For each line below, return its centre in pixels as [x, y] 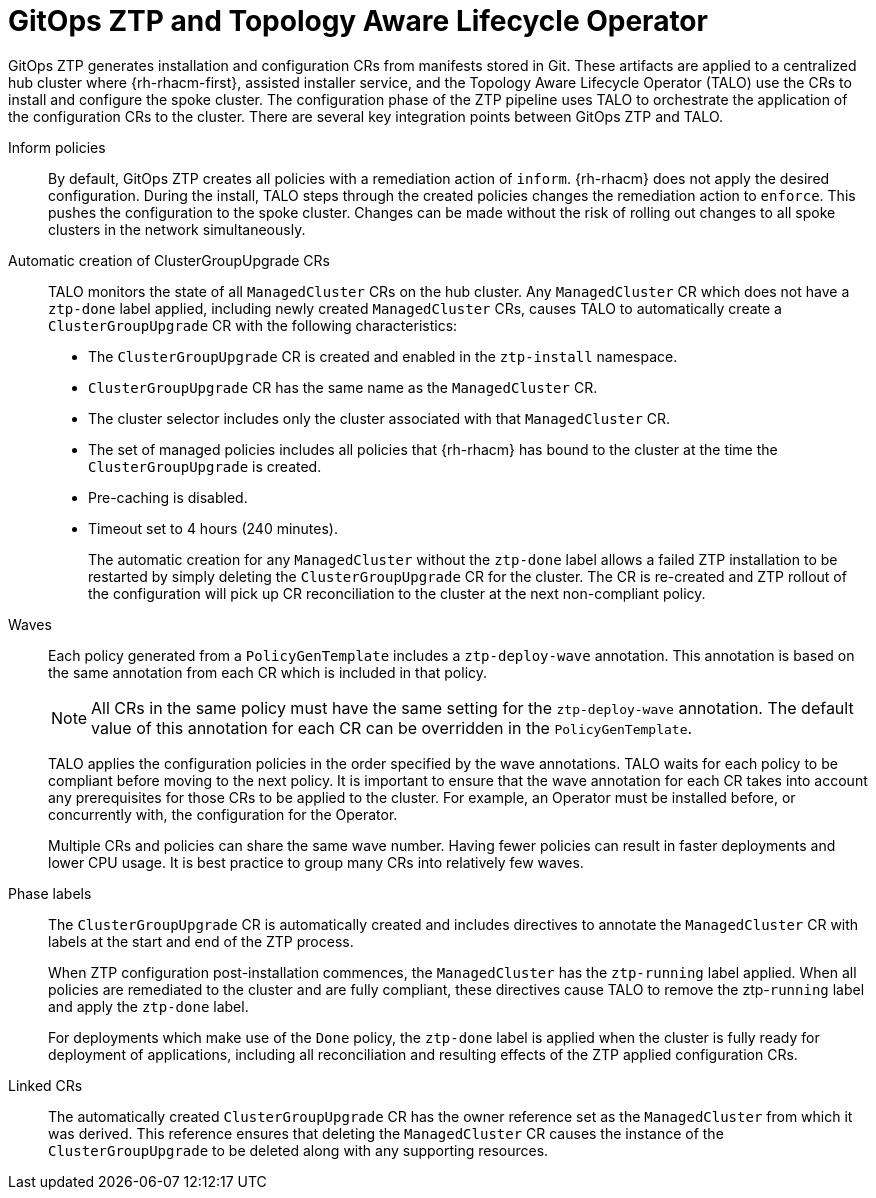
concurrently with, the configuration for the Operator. [223, 814]
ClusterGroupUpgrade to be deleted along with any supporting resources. [298, 1150]
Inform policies [57, 147]
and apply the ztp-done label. [148, 1006]
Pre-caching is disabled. [168, 497]
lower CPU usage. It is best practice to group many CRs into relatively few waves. [316, 862]
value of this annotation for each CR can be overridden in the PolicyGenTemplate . [392, 727]
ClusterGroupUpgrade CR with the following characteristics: [253, 325]
